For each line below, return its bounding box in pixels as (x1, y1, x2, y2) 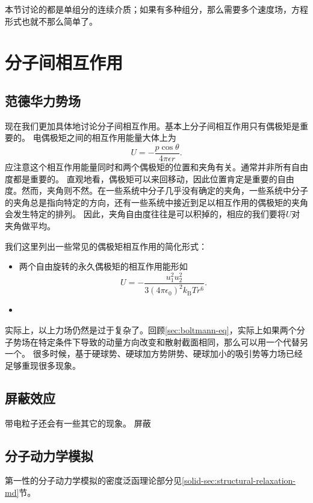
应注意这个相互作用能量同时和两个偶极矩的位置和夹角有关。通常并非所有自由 (5, 161, 308, 173)
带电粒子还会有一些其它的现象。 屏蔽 (5, 416, 151, 429)
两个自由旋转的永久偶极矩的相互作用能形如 (19, 260, 188, 273)
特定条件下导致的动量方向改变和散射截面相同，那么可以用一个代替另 (38, 335, 308, 348)
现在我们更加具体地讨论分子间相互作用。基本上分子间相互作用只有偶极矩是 (5, 119, 300, 132)
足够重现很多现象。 (5, 359, 81, 371)
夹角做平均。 (5, 219, 55, 232)
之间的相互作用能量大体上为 (66, 131, 176, 144)
